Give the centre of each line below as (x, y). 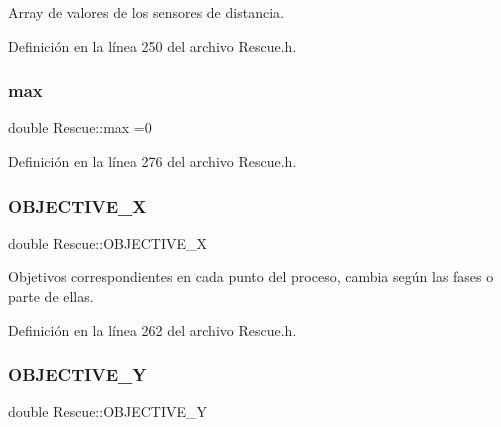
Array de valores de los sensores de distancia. (146, 12)
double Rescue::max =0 (80, 127)
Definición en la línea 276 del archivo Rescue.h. (152, 161)
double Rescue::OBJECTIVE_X (107, 242)
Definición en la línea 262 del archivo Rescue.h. (152, 329)
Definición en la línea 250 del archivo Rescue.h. (152, 45)
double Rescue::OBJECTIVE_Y (107, 411)
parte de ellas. (51, 296)
